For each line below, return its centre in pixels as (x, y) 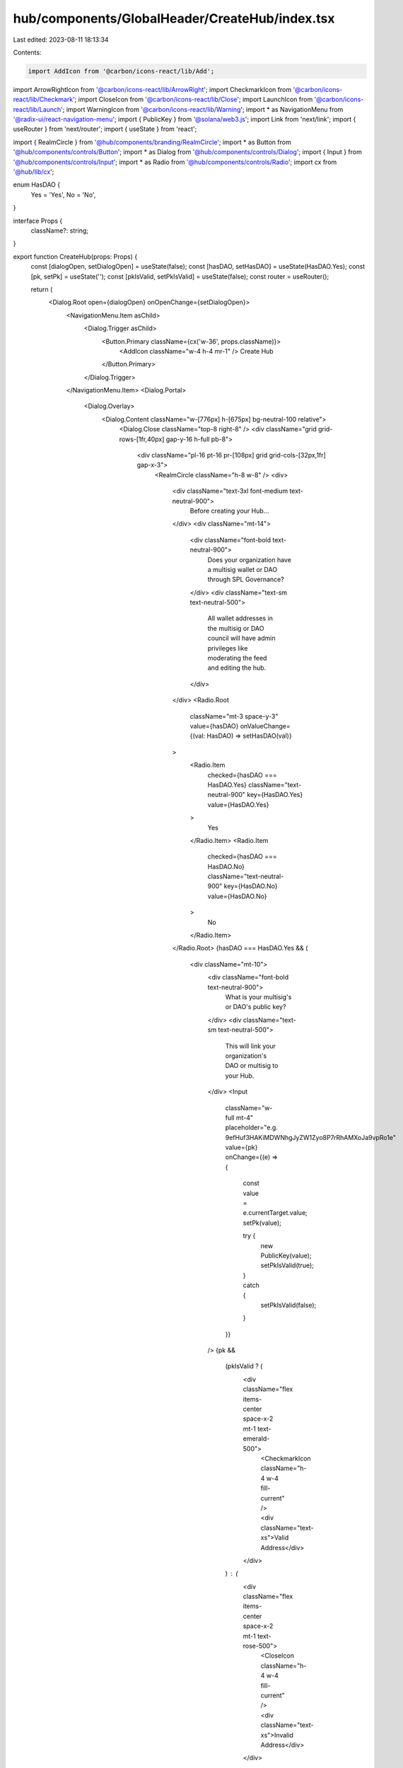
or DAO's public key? (256, 1007)
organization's (246, 1055)
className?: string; (59, 231)
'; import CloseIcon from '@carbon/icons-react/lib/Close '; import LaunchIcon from (193, 100)
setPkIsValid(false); (288, 1305)
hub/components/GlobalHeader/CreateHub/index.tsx (174, 18)
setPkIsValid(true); (287, 1265)
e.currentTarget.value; (275, 1213)
